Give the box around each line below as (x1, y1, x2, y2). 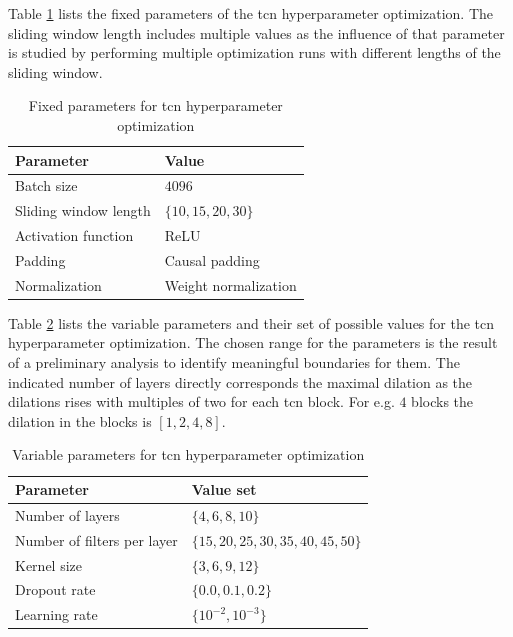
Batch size (15, 175, 78, 196)
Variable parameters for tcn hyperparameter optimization (12, 444, 365, 465)
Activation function (15, 225, 134, 246)
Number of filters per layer (15, 529, 178, 550)
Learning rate (15, 604, 98, 625)
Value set (191, 479, 257, 500)
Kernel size (15, 554, 82, 575)
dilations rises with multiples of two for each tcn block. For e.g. (8, 391, 395, 412)
